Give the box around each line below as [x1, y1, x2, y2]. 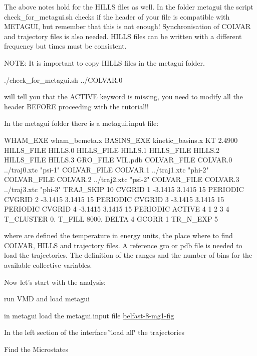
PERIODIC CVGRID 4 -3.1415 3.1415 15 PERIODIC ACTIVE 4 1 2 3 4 [4, 204, 229, 214]
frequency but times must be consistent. [4, 41, 127, 51]
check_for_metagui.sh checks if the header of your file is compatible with [4, 11, 230, 22]
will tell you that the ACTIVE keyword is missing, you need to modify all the [4, 91, 243, 102]
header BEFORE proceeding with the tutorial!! [4, 101, 149, 111]
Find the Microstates [4, 344, 68, 354]
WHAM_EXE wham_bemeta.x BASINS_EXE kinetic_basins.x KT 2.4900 [4, 134, 238, 145]
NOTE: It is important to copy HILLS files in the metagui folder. [4, 57, 205, 68]
